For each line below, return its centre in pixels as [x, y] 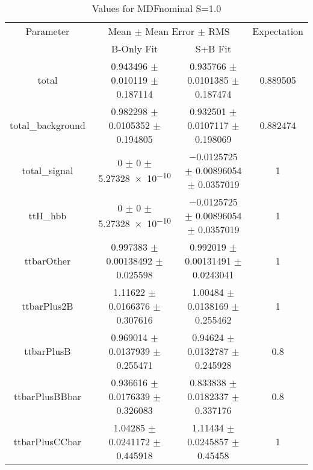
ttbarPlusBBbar [47, 396]
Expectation [278, 31]
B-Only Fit [135, 49]
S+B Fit [213, 49]
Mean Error [170, 31]
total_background [48, 125]
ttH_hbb [48, 215]
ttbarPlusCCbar [48, 441]
